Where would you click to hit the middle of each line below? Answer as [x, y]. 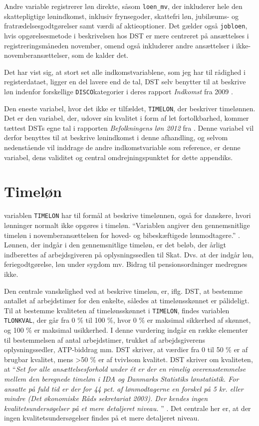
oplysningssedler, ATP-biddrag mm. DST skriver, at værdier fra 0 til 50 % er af [126, 349]
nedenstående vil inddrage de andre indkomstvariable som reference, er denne [122, 147]
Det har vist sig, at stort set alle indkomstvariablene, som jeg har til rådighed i [125, 72]
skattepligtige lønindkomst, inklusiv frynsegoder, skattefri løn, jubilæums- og [122, 16]
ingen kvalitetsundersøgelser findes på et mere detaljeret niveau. [102, 418]
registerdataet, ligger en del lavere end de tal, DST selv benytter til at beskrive [125, 82]
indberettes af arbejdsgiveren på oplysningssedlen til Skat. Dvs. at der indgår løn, [129, 254]
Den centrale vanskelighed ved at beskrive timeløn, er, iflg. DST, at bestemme [123, 291]
